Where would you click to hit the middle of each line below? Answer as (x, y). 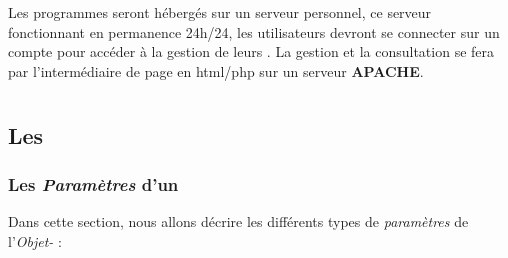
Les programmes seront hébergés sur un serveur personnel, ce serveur (220, 12)
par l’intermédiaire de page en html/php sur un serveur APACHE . (216, 70)
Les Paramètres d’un (93, 183)
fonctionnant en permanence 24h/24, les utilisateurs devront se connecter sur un (254, 31)
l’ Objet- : (35, 240)
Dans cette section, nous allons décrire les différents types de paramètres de (238, 221)
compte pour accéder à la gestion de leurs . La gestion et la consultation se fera (251, 51)
